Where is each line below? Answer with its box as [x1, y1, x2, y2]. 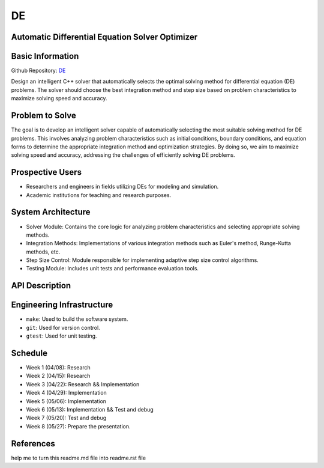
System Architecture [11, 207, 91, 217]
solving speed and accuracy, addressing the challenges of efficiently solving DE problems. [11, 151, 235, 159]
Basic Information [11, 51, 79, 61]
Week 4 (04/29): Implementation [26, 389, 107, 397]
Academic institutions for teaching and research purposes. [26, 191, 172, 198]
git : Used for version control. [26, 324, 100, 331]
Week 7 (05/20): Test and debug [26, 415, 107, 422]
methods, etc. [26, 248, 61, 255]
